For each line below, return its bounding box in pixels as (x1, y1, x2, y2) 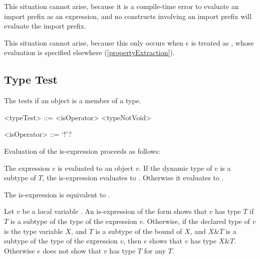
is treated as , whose (191, 37, 254, 48)
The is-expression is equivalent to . (4, 189, 110, 199)
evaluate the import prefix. (4, 21, 86, 31)
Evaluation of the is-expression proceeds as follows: (4, 145, 160, 156)
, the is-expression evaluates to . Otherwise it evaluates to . (42, 172, 224, 183)
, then (123, 235, 142, 246)
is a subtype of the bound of (95, 225, 182, 236)
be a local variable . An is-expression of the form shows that (22, 206, 207, 216)
